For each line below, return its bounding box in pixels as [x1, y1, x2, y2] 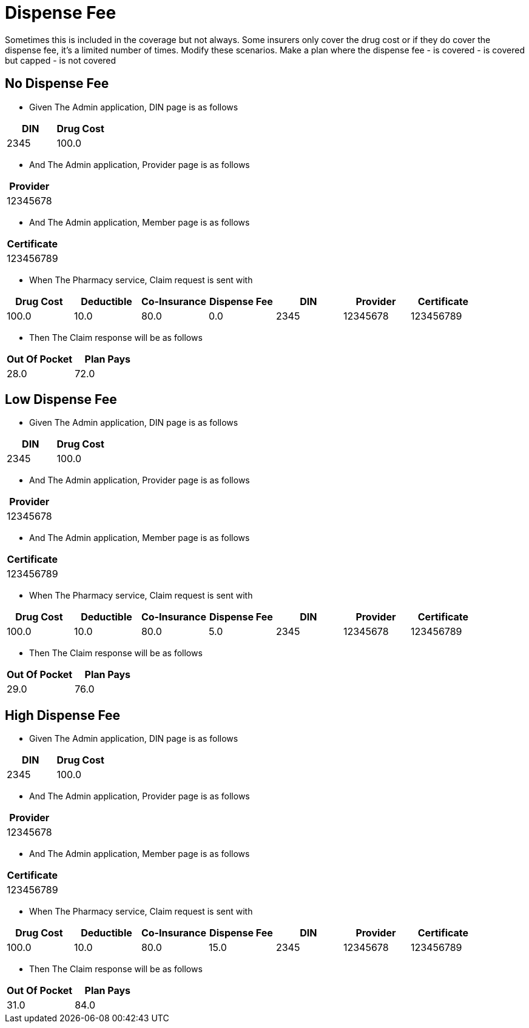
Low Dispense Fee [5, 392, 117, 408]
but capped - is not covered [5, 55, 116, 66]
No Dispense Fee [5, 76, 109, 92]
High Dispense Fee [5, 707, 121, 723]
